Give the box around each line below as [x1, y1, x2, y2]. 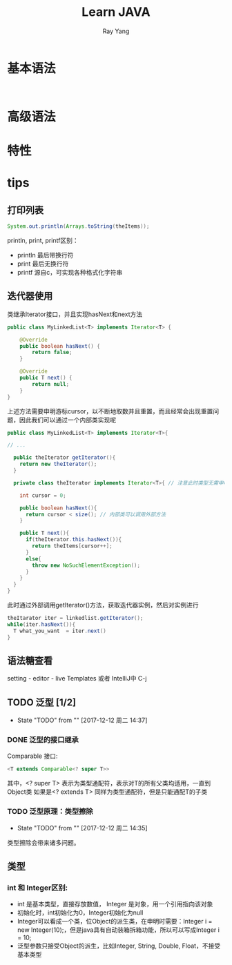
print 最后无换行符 [17, 260, 69, 268]
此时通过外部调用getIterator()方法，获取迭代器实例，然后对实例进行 [7, 601, 199, 609]
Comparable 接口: [7, 752, 58, 760]
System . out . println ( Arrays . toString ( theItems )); [7, 223, 150, 230]
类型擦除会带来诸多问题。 [7, 838, 80, 846]
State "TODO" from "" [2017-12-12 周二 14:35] [17, 823, 148, 832]
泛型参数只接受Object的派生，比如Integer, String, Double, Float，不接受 [17, 942, 221, 950]
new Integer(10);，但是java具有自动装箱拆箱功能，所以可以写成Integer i [17, 926, 220, 934]
